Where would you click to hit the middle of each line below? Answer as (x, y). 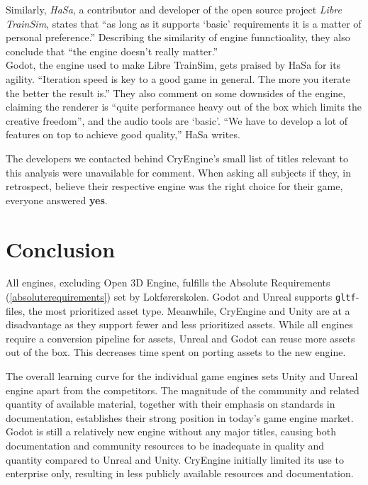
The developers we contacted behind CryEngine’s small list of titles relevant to (177, 158)
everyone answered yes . (57, 200)
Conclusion (61, 249)
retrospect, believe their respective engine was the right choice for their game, (174, 186)
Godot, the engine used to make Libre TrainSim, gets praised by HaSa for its (173, 65)
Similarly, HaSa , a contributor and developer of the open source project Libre (174, 9)
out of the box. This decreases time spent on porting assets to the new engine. (176, 352)
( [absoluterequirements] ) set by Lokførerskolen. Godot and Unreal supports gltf (181, 297)
